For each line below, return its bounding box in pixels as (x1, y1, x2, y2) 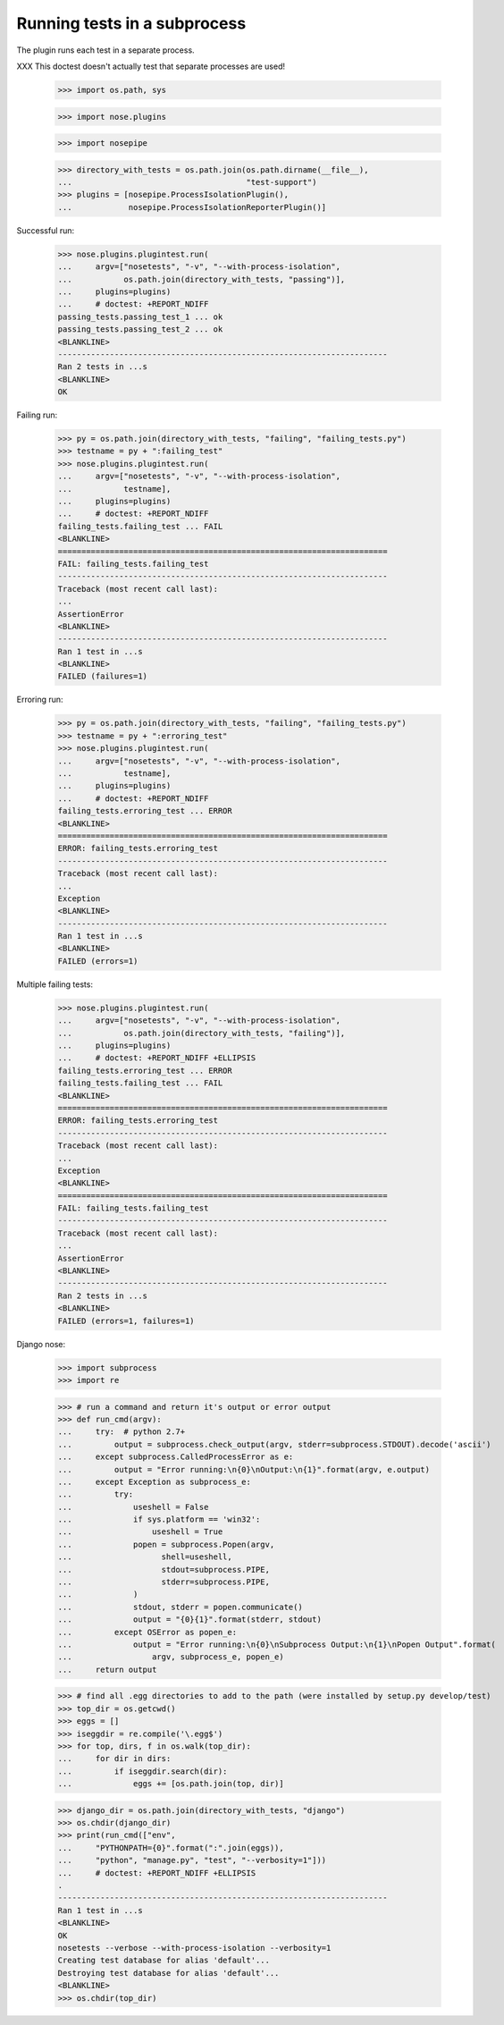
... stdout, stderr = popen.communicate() (57, 1601, 303, 1612)
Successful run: (16, 224, 75, 236)
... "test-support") (57, 177, 317, 188)
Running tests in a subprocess (16, 13, 247, 33)
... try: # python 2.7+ (57, 1427, 186, 1437)
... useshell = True (57, 1527, 223, 1537)
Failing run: (16, 409, 58, 420)
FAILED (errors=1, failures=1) (57, 1315, 196, 1326)
